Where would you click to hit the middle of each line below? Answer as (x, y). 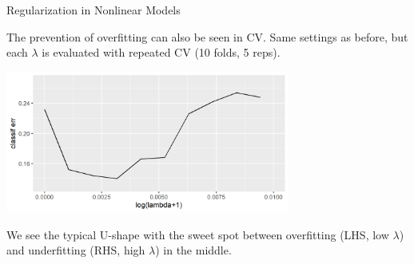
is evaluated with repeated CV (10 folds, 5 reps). (161, 52)
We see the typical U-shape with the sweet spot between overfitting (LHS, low (198, 234)
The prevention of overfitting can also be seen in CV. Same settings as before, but (207, 36)
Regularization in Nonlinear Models (94, 10)
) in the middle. (193, 250)
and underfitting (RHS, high (76, 250)
